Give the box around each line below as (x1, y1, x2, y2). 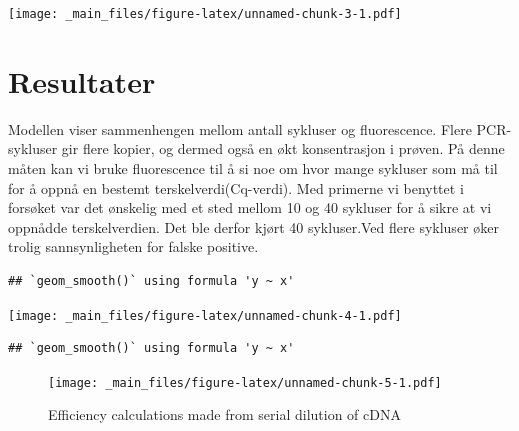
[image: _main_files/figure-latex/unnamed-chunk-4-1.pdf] (8, 308, 402, 323)
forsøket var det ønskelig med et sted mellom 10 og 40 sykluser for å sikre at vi (8, 197, 492, 218)
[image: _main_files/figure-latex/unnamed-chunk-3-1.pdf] (8, 7, 402, 21)
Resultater (8, 60, 156, 101)
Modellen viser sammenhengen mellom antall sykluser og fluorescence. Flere (8, 118, 472, 139)
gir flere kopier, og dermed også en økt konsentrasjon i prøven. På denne (61, 138, 505, 159)
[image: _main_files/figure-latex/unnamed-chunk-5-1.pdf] (48, 375, 442, 390)
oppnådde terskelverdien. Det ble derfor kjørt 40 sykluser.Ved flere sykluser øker (8, 216, 499, 237)
